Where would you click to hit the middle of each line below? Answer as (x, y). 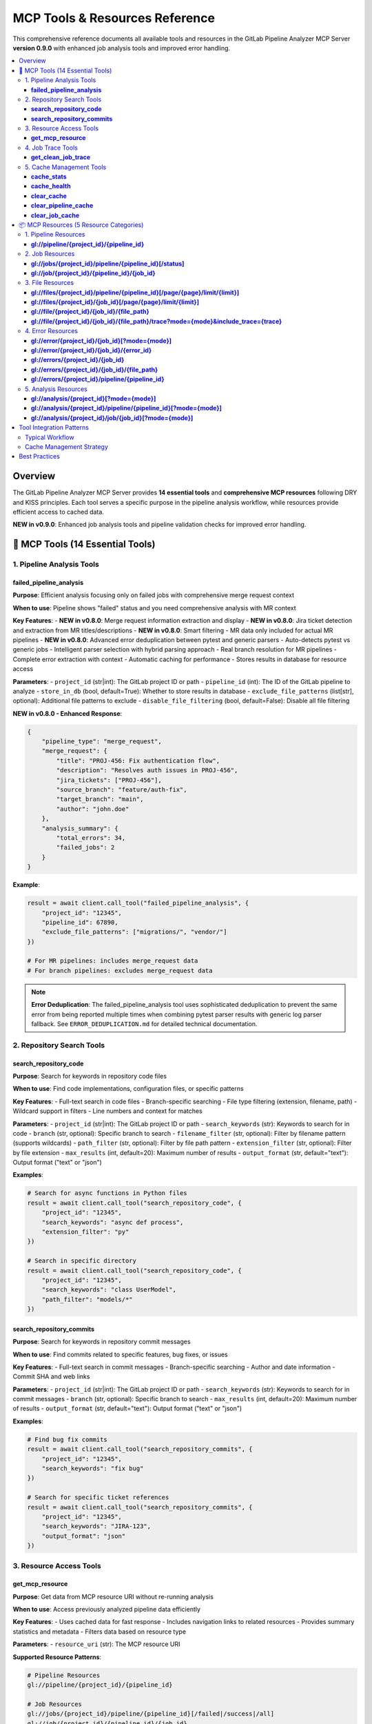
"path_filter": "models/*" (87, 1299)
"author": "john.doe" (93, 809)
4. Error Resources (52, 331)
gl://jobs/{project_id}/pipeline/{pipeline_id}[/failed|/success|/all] (151, 1714)
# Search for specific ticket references (98, 1497)
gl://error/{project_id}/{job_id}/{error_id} (92, 350)
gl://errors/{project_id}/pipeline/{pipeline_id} (98, 379)
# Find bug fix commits (68, 1439)
